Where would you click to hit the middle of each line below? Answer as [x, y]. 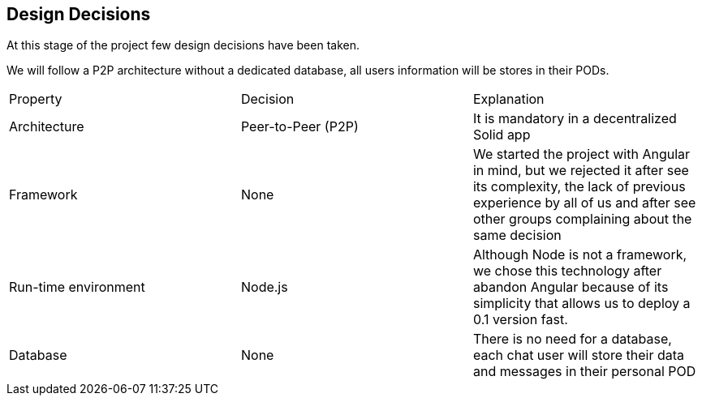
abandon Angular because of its [571, 287]
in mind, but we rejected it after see [581, 171]
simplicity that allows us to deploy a [581, 304]
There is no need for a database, [572, 339]
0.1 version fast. [520, 320]
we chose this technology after [567, 271]
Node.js [264, 287]
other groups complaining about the [582, 219]
